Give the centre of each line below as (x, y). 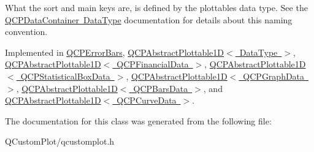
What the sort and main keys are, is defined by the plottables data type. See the (156, 7)
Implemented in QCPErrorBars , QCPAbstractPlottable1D (115, 52)
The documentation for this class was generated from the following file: (138, 120)
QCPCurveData (147, 100)
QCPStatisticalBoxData (65, 76)
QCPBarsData (161, 88)
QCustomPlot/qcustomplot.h (60, 141)
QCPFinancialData (153, 64)
